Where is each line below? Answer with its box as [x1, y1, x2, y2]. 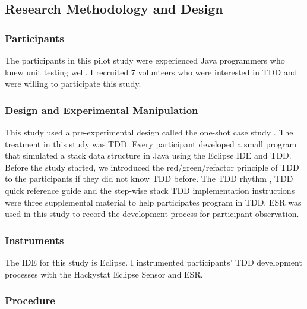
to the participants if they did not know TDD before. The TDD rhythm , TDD [5, 172, 293, 185]
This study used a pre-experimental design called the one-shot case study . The [5, 126, 293, 138]
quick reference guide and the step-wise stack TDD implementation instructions [5, 184, 295, 196]
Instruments [5, 232, 64, 247]
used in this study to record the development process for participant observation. [5, 207, 299, 220]
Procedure [5, 293, 55, 308]
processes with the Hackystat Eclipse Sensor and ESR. [5, 267, 203, 280]
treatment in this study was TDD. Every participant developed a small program [5, 137, 297, 150]
